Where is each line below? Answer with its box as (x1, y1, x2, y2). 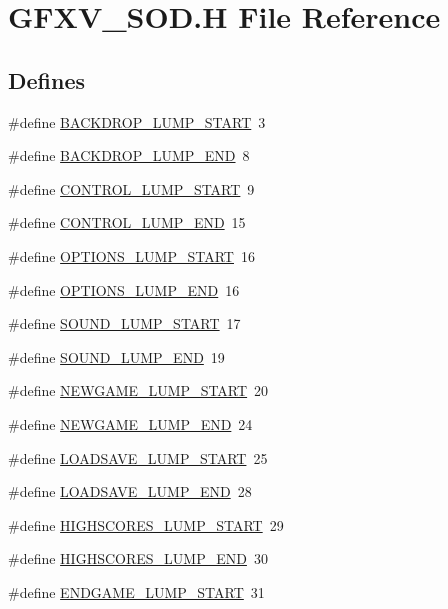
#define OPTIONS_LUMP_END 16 (8, 279, 240, 300)
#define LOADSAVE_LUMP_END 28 (8, 481, 252, 502)
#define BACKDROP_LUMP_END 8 (8, 145, 250, 166)
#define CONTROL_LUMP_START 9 (8, 178, 255, 199)
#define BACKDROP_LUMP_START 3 (8, 111, 266, 132)
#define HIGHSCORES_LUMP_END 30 (8, 548, 268, 569)
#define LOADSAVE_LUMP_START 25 (8, 447, 268, 468)
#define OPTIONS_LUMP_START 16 (8, 245, 255, 266)
